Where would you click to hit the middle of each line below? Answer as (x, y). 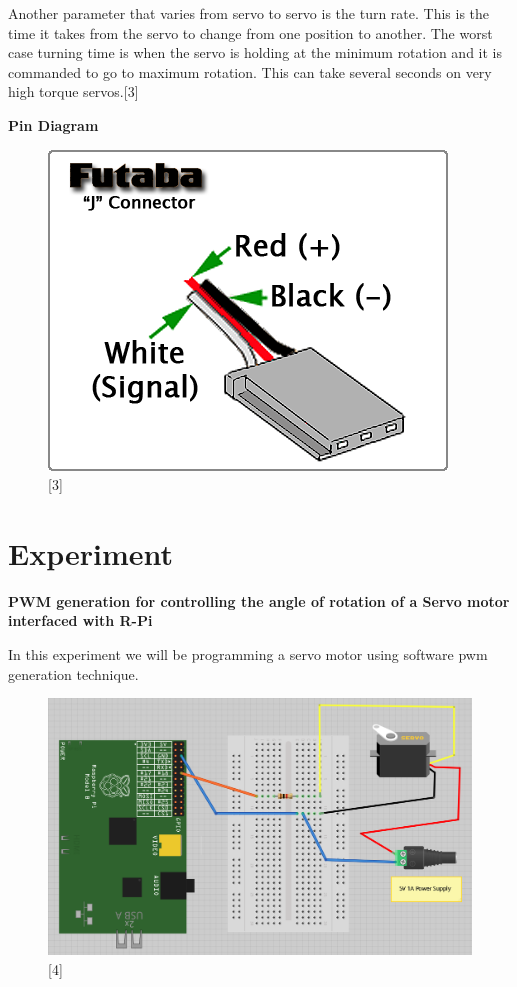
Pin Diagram (53, 124)
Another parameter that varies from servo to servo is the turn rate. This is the (249, 13)
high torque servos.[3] (73, 91)
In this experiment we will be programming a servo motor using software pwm (248, 654)
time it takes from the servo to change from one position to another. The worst (250, 32)
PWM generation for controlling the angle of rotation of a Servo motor (259, 600)
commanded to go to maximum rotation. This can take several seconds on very (250, 71)
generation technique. (73, 673)
